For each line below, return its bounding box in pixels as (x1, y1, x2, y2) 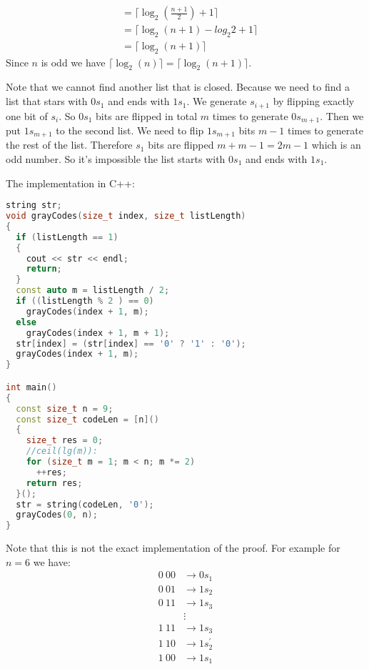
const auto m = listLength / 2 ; (16, 285, 170, 296)
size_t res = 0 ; (26, 435, 103, 446)
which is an (311, 137, 361, 152)
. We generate (186, 94, 247, 109)
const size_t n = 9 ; (16, 403, 113, 414)
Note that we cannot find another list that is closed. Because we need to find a (6, 79, 350, 94)
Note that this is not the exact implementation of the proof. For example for (6, 540, 340, 555)
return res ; (26, 477, 83, 488)
